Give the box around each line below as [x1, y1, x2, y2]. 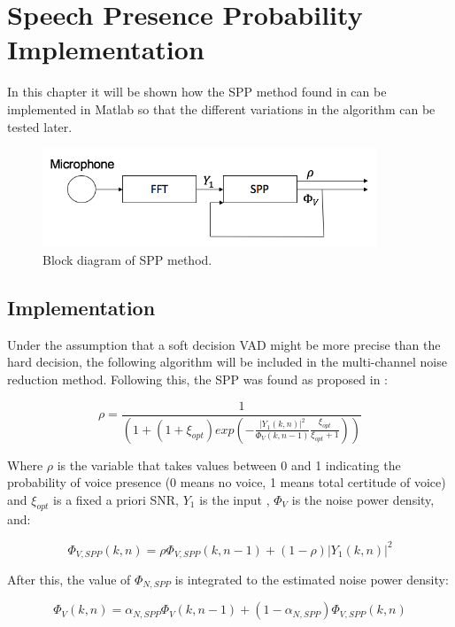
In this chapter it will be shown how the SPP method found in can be [7, 82, 387, 101]
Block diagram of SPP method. [42, 251, 212, 269]
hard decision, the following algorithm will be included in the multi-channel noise [7, 352, 447, 371]
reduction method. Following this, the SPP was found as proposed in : [7, 370, 388, 388]
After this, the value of [7, 570, 131, 589]
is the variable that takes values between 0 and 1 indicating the [57, 455, 401, 474]
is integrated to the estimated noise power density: [174, 570, 449, 589]
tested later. [7, 117, 73, 135]
